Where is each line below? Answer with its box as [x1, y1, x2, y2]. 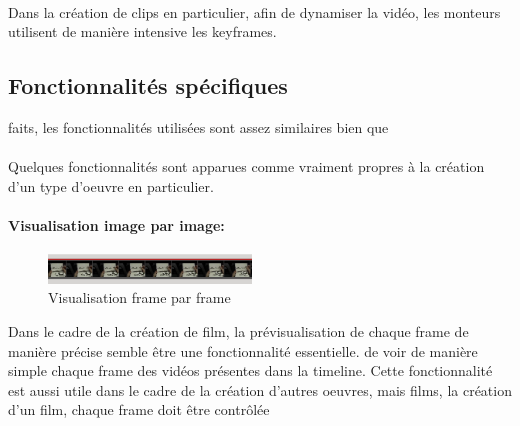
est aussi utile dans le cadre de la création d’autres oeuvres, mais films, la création [8, 379, 512, 400]
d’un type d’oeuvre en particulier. [8, 175, 214, 196]
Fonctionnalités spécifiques [8, 70, 288, 101]
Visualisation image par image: [8, 214, 225, 235]
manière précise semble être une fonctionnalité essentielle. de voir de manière [8, 340, 478, 361]
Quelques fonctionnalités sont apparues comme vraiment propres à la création [8, 156, 485, 177]
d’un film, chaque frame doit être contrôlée [8, 399, 270, 420]
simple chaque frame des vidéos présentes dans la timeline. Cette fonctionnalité [8, 360, 493, 381]
